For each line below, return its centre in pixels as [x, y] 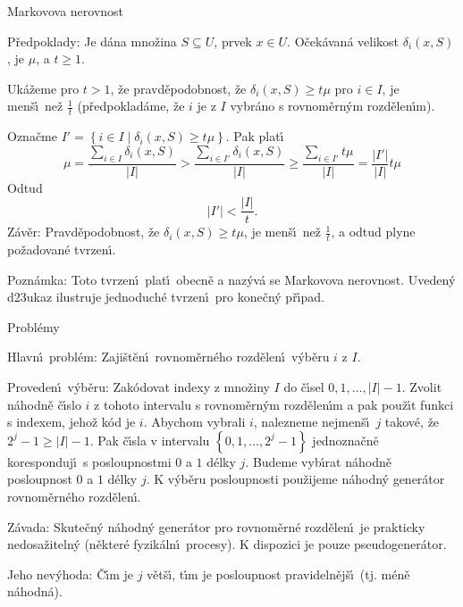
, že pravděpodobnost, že [178, 88]
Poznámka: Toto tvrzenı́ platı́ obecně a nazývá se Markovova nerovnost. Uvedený [231, 279]
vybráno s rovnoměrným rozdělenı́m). [333, 106]
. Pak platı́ [255, 136]
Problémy [34, 326]
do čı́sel [304, 387]
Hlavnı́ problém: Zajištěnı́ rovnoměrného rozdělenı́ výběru [168, 357]
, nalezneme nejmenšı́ [311, 422]
